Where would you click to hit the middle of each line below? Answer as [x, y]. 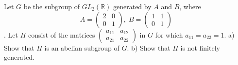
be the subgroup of [52, 6]
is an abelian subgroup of [82, 47]
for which [169, 34]
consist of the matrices [61, 34]
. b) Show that [149, 47]
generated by [132, 6]
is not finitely [200, 47]
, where [190, 6]
